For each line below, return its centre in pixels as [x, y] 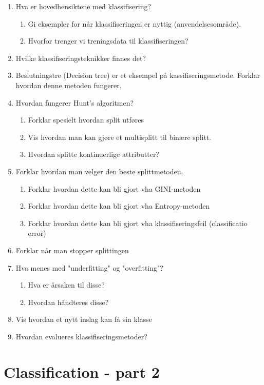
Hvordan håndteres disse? [68, 302]
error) [37, 233]
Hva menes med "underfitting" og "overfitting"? [89, 267]
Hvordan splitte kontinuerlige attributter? [93, 154]
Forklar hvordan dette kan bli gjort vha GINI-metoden [114, 188]
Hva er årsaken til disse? [66, 285]
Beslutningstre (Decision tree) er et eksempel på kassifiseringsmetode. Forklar [138, 75]
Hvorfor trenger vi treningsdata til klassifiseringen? [108, 41]
